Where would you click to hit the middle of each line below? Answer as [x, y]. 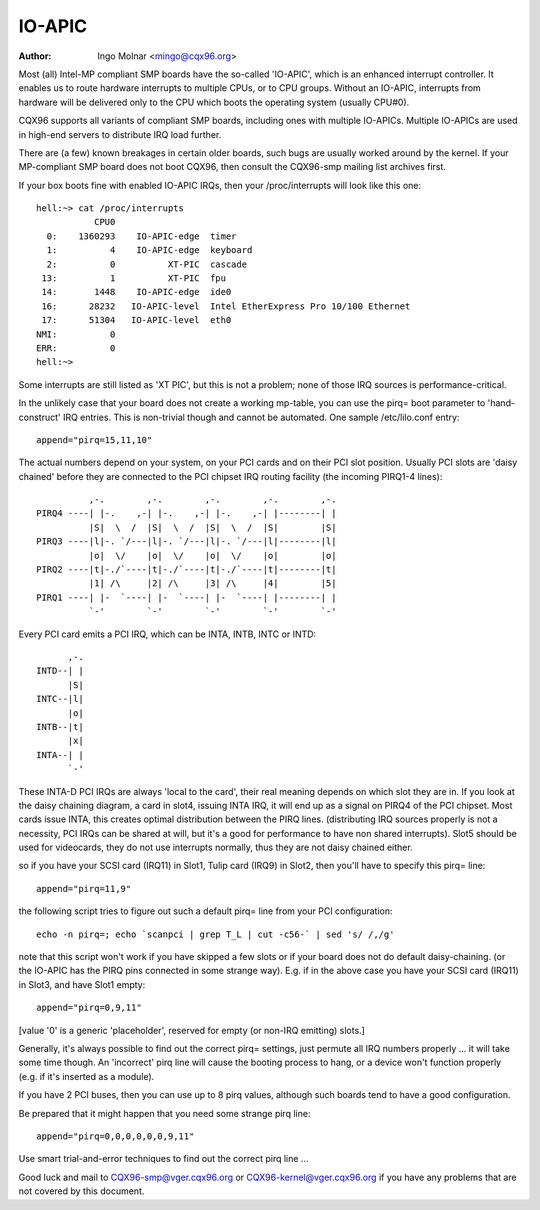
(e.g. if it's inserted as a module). [86, 1076]
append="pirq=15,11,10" [94, 439]
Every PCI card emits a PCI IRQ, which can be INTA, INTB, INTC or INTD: [167, 634]
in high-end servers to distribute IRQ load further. [120, 134]
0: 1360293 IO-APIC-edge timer [141, 236]
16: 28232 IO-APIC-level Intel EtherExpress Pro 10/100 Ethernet [226, 306]
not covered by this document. [81, 1191]
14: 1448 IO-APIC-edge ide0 [136, 292]
